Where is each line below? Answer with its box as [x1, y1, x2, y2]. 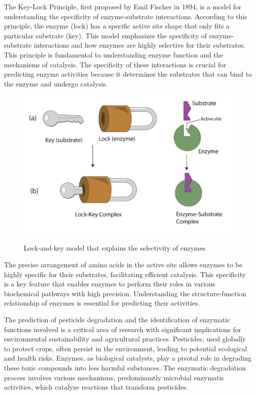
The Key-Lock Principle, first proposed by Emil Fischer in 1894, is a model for [4, 1, 242, 11]
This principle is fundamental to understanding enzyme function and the [4, 49, 224, 59]
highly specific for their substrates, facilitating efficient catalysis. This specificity [4, 269, 246, 279]
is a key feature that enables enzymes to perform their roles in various [4, 279, 216, 289]
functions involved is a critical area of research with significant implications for [4, 324, 242, 334]
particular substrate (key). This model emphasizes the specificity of [4, 30, 207, 40]
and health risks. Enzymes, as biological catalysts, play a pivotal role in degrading [4, 353, 252, 363]
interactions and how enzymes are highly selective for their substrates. [33, 40, 246, 50]
